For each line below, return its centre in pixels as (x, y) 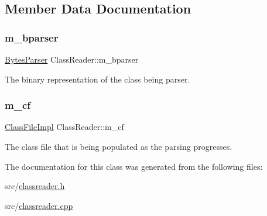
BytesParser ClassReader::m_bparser (72, 59)
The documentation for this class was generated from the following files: (134, 166)
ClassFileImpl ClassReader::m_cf (64, 127)
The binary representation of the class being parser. (97, 79)
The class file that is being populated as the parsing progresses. (119, 146)
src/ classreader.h (35, 186)
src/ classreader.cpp (39, 205)
